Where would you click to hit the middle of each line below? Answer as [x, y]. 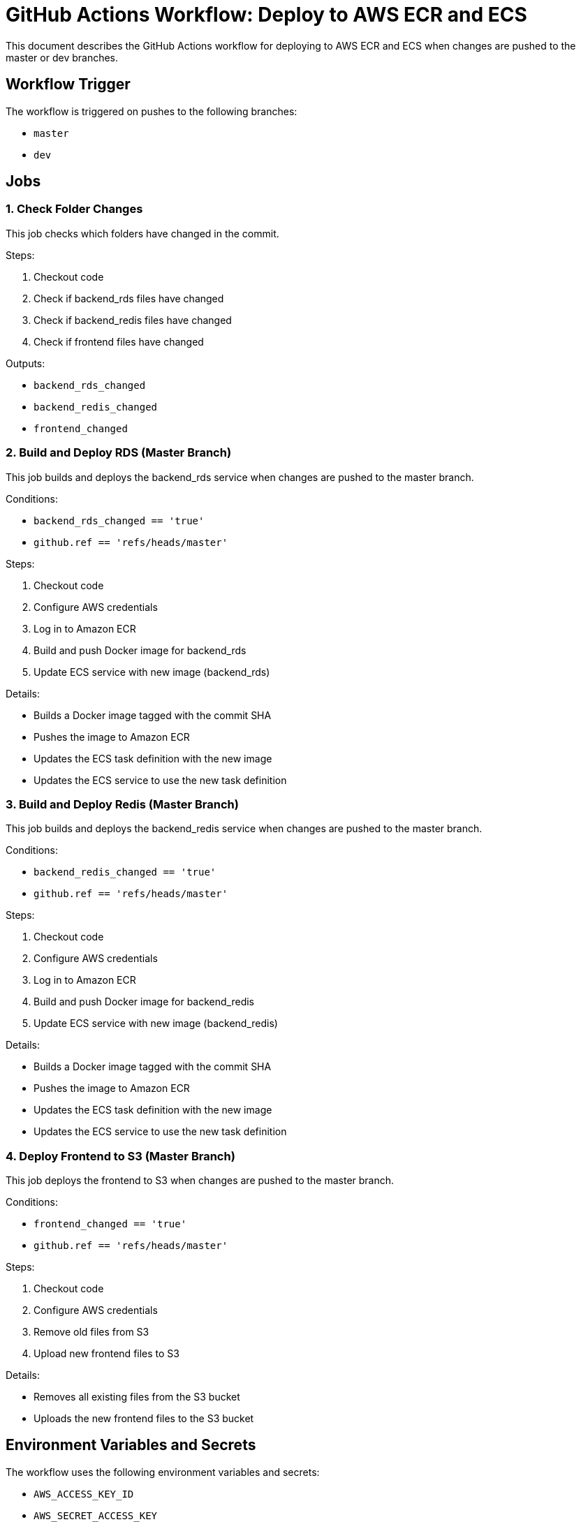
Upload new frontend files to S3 [106, 1354]
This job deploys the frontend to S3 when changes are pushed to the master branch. [200, 1181]
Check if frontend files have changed [119, 341]
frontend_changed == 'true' [110, 1224]
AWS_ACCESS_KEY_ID [84, 1494]
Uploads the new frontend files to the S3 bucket [144, 1419]
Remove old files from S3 [91, 1332]
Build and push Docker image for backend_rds [140, 650]
